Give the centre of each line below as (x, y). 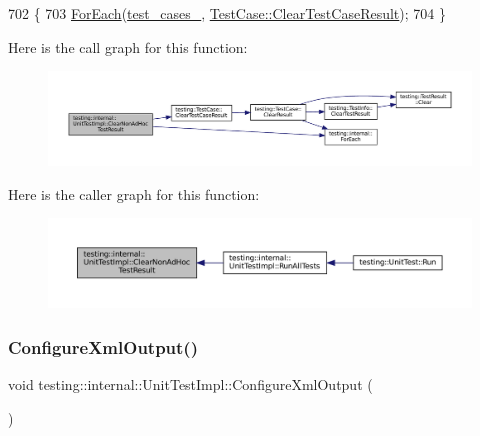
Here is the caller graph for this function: (134, 193)
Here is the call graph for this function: (128, 46)
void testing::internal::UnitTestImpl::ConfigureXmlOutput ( (190, 384)
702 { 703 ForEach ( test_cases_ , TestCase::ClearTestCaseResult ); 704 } (227, 13)
